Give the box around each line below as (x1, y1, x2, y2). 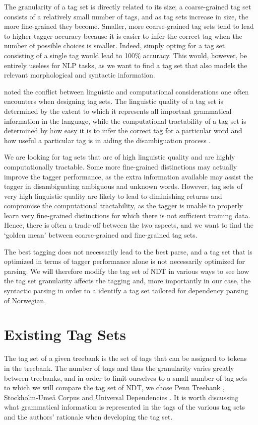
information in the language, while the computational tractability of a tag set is (4, 115, 246, 126)
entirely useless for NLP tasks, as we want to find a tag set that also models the (4, 60, 247, 70)
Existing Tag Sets (4, 324, 127, 344)
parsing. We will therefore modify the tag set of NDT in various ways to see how (4, 265, 249, 276)
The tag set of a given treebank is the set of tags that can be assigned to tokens (4, 353, 247, 363)
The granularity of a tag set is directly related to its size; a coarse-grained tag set (4, 1, 252, 11)
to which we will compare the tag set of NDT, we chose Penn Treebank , (4, 382, 225, 393)
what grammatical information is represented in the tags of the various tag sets (4, 402, 245, 412)
